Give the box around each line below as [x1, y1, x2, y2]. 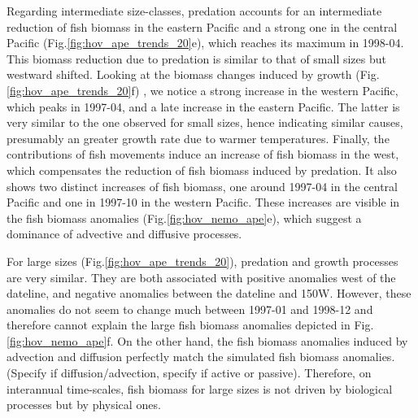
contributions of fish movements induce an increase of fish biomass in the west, [7, 146, 399, 163]
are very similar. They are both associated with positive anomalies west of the [7, 268, 396, 285]
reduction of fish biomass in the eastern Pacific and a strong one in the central [7, 18, 398, 35]
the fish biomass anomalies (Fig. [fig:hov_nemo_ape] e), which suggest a [7, 209, 362, 226]
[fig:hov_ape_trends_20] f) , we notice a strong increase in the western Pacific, [7, 81, 398, 98]
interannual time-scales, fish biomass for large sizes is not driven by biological [7, 380, 393, 397]
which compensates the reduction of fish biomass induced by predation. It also [7, 161, 397, 178]
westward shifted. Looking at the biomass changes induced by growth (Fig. [7, 66, 380, 83]
